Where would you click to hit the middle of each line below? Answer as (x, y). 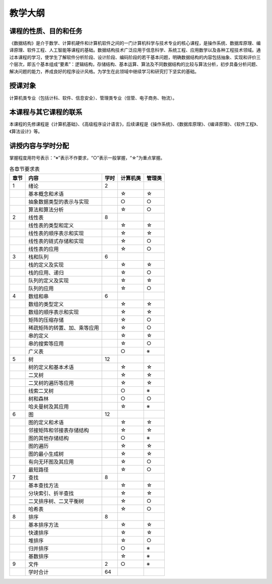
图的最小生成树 (46, 454)
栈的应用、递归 (46, 272)
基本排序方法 (44, 524)
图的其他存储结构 (49, 438)
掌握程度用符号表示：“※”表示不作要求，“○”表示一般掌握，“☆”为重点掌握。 (87, 158)
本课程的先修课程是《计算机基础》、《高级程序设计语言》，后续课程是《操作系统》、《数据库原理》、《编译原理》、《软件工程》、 (135, 124)
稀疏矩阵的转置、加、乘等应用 (64, 328)
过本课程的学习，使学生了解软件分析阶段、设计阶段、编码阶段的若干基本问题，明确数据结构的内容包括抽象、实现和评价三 (135, 57)
